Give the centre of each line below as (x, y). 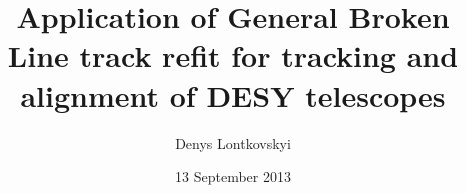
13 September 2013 (233, 176)
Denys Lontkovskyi (233, 142)
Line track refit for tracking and (233, 55)
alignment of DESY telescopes (233, 94)
